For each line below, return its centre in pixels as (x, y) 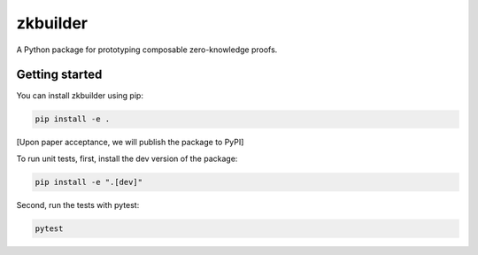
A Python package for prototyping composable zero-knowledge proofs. (147, 50)
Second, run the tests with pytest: (78, 205)
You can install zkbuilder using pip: (80, 96)
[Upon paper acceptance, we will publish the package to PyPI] (130, 143)
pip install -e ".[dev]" (89, 182)
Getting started (59, 75)
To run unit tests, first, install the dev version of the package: (127, 158)
